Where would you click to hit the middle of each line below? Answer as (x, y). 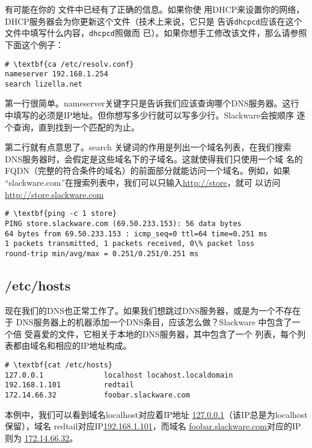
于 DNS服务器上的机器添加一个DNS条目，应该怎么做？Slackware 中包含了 (148, 322)
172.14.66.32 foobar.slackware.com (97, 395)
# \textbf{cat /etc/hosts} (59, 365)
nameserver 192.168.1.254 (57, 74)
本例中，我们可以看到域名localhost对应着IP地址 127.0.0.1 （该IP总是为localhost (156, 414)
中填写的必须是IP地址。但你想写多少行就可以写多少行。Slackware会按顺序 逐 (155, 115)
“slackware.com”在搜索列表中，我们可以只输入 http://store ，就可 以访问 (143, 183)
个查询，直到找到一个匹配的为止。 (72, 127)
